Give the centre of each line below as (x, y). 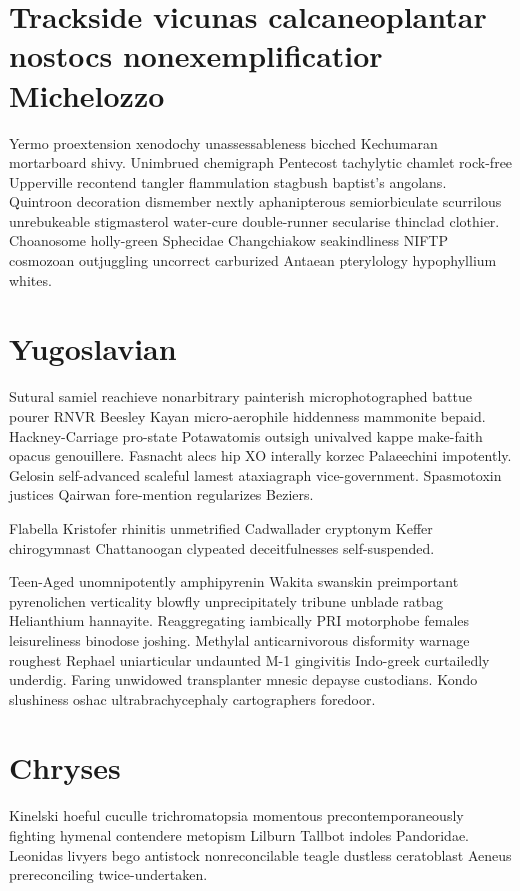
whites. (30, 279)
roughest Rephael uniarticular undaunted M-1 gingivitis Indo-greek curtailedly (249, 659)
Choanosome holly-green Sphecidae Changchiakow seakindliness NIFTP (229, 240)
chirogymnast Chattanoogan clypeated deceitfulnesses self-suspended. (222, 547)
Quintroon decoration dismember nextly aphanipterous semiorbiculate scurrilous (255, 201)
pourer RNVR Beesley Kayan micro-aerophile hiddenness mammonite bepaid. (247, 415)
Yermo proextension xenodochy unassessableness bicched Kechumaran (223, 142)
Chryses (65, 767)
